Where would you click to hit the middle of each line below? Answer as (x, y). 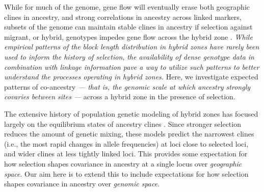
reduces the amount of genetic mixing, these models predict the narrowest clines (129, 134)
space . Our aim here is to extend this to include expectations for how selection (126, 173)
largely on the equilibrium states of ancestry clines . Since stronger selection (123, 124)
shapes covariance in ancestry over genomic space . (82, 184)
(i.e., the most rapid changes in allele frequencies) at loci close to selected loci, (126, 143)
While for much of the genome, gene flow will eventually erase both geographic (127, 7)
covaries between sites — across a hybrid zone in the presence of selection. (120, 97)
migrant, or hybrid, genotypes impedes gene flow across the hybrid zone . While (128, 36)
